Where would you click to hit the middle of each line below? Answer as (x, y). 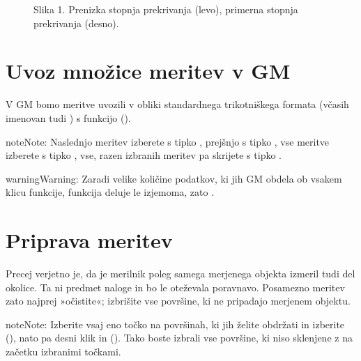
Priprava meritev (89, 240)
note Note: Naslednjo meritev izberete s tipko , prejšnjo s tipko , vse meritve (168, 141)
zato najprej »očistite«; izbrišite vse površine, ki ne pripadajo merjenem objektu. (178, 301)
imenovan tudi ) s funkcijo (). (68, 117)
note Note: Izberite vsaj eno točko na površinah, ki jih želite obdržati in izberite (175, 324)
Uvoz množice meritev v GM (148, 71)
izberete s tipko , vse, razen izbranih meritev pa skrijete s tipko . (144, 155)
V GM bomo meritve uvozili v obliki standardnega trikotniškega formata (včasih (177, 104)
